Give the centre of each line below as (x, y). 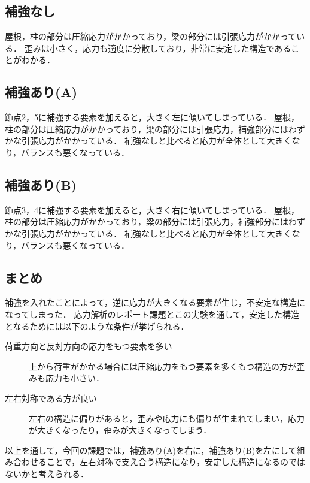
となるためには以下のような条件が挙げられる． (97, 326)
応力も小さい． (75, 378)
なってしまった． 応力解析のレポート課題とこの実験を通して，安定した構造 (152, 314)
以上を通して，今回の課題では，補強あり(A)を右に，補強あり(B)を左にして (151, 450)
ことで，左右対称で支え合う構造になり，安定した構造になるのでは (176, 462)
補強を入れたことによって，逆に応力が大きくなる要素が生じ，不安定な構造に (155, 302)
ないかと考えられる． (47, 473)
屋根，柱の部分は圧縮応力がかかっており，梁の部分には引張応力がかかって (151, 36)
